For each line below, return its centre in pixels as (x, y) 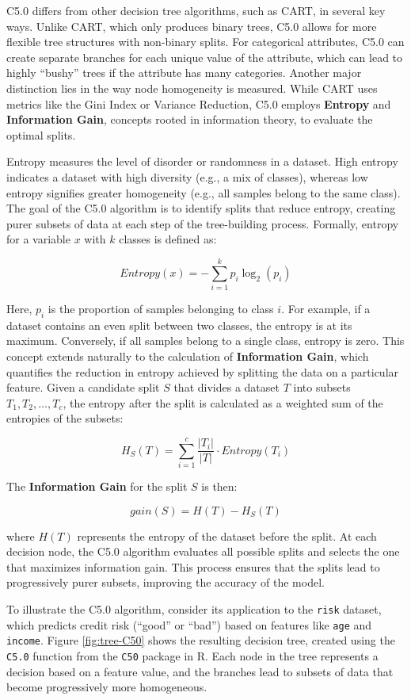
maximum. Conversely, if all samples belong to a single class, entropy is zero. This (205, 340)
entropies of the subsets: (65, 418)
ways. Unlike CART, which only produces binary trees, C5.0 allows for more (192, 26)
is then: (219, 486)
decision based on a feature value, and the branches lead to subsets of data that (200, 671)
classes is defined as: (168, 239)
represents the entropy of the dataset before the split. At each (227, 536)
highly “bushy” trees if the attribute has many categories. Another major (184, 73)
